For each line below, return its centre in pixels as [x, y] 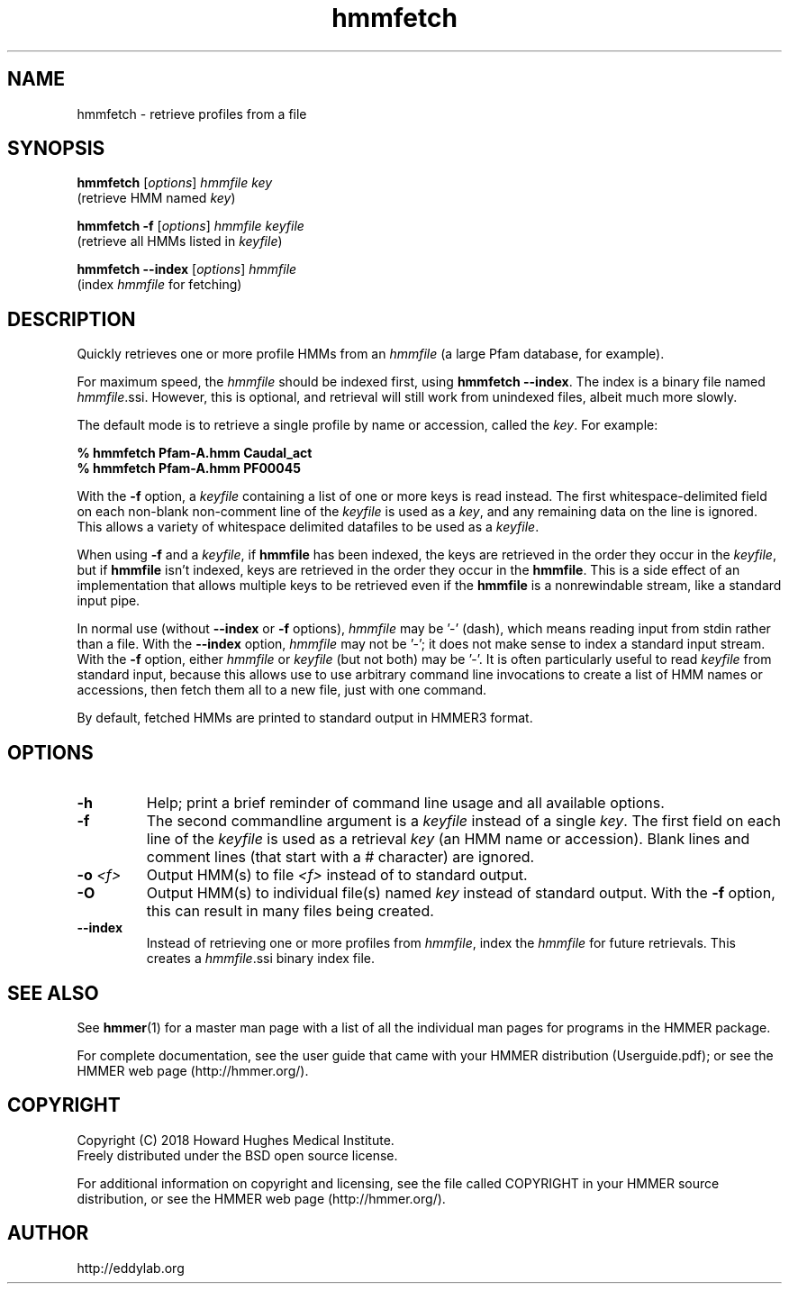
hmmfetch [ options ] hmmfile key [175, 183]
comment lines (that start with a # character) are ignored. [340, 857]
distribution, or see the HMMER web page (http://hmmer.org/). [261, 1198]
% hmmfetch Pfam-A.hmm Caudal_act [195, 453]
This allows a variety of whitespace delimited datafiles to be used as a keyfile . [308, 527]
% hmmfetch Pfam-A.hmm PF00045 [189, 468]
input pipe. [109, 601]
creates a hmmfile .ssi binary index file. [260, 959]
